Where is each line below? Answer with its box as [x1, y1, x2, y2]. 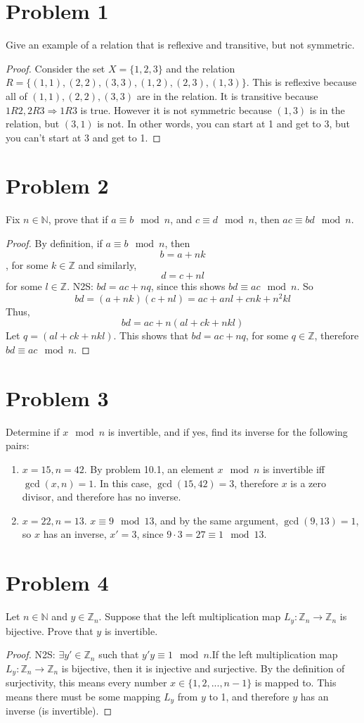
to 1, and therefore [209, 689, 290, 703]
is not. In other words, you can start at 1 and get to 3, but [97, 116, 350, 131]
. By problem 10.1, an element [84, 461, 214, 476]
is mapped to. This [254, 675, 337, 690]
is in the [309, 102, 345, 117]
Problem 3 [6, 383, 109, 412]
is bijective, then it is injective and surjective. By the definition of [61, 660, 345, 675]
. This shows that [113, 328, 188, 343]
